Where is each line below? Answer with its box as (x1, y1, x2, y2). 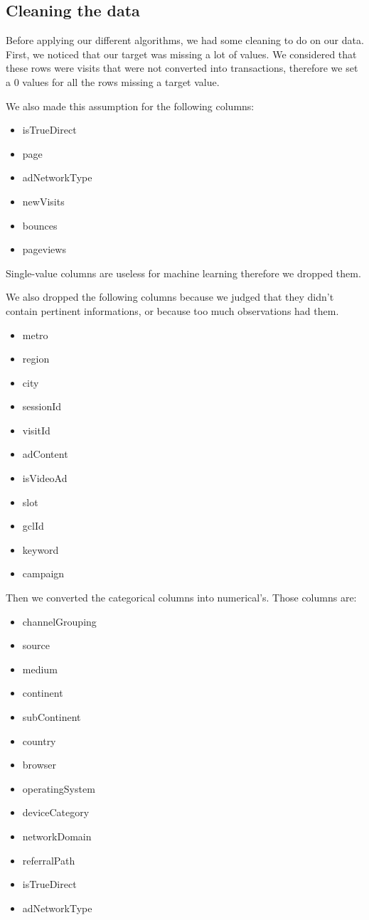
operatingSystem (22, 781, 95, 796)
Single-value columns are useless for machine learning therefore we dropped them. (6, 265, 361, 280)
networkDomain (22, 828, 92, 843)
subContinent (22, 710, 81, 724)
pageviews (22, 242, 66, 257)
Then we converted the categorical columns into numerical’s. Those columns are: (6, 590, 357, 605)
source (22, 638, 50, 653)
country (22, 733, 56, 748)
